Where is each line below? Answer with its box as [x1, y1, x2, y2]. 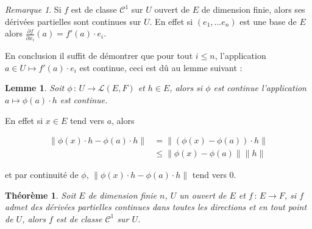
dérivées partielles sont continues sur [5, 15, 141, 27]
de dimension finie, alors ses [201, 3, 305, 15]
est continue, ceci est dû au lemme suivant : [79, 61, 243, 73]
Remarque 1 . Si [5, 3, 62, 15]
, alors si [169, 81, 203, 94]
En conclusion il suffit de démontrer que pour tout [5, 49, 193, 62]
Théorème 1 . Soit [5, 188, 76, 201]
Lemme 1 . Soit [5, 81, 65, 94]
